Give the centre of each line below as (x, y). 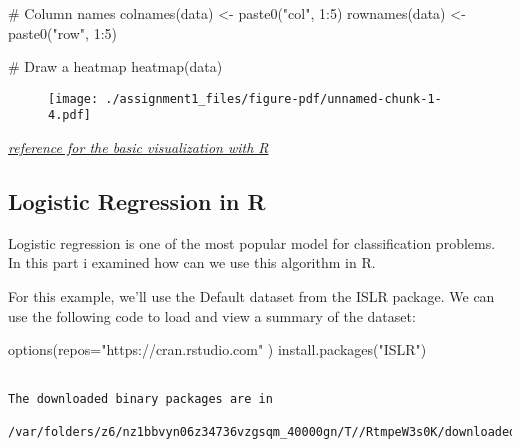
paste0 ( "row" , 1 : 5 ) (63, 32)
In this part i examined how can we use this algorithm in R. (192, 262)
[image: (73, 98)
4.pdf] (69, 115)
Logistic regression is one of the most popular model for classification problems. (252, 242)
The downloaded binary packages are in (140, 398)
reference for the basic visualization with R (138, 147)
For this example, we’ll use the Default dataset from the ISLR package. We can (251, 296)
